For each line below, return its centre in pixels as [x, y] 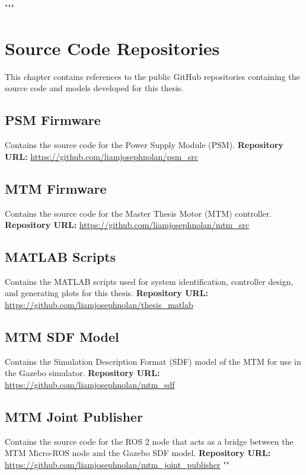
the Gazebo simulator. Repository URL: [82, 373]
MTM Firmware [56, 188]
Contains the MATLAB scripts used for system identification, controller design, [149, 281]
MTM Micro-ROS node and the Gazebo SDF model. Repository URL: [138, 453]
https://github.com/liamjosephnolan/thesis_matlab [99, 305]
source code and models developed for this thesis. [94, 88]
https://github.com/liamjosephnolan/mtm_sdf [90, 385]
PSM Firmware [53, 120]
